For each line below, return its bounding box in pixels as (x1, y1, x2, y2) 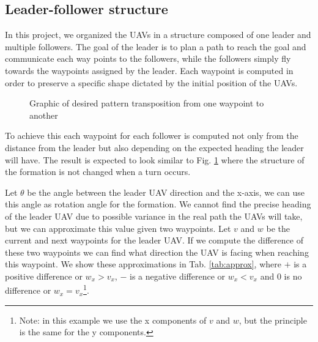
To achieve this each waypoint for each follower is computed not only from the (5, 129, 298, 142)
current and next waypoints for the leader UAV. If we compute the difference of (5, 234, 303, 247)
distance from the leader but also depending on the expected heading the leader (5, 141, 304, 154)
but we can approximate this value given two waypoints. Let (5, 221, 231, 234)
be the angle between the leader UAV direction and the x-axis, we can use (27, 185, 305, 198)
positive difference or (5, 269, 83, 282)
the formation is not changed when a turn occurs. (5, 165, 191, 178)
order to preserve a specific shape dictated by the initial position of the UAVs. (5, 76, 298, 89)
